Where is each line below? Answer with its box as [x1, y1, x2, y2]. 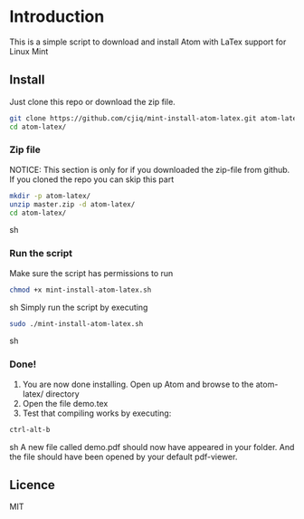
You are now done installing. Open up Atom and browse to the [22, 379, 254, 389]
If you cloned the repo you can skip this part [9, 174, 175, 185]
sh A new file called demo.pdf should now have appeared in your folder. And [9, 441, 295, 452]
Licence [9, 477, 56, 493]
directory [44, 388, 80, 399]
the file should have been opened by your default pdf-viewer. [9, 451, 238, 462]
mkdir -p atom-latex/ [9, 191, 91, 200]
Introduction [9, 6, 105, 27]
